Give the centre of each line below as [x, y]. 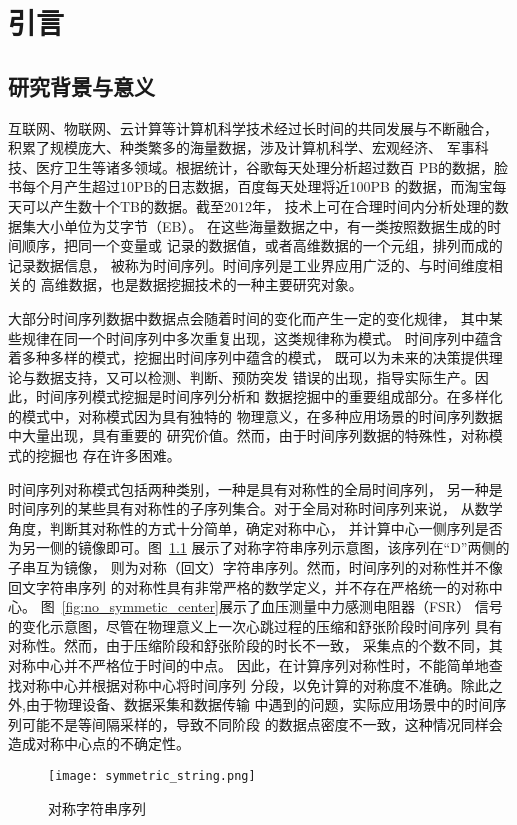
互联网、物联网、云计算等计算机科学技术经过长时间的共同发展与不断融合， [253, 127]
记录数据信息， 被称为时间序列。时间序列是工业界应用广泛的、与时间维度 [248, 264]
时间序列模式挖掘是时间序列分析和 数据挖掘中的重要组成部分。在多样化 [269, 396]
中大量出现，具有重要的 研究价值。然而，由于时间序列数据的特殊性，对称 [248, 435]
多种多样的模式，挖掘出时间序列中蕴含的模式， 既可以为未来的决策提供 [255, 357]
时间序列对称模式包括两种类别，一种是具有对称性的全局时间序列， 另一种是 [255, 488]
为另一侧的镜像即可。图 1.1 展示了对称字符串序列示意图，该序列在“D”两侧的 [259, 547]
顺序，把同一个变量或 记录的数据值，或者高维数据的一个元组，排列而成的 [262, 245]
